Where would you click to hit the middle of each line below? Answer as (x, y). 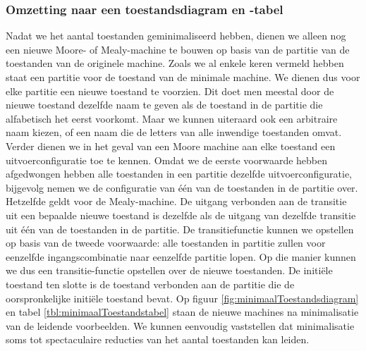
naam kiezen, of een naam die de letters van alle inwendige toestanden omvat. (174, 132)
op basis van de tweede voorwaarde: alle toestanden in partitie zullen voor (166, 243)
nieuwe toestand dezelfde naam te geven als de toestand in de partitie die (164, 105)
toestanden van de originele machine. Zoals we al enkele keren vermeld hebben (175, 63)
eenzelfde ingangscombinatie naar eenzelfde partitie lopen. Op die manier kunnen (181, 256)
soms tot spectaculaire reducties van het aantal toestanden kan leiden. (158, 339)
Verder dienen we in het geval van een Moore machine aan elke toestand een (171, 146)
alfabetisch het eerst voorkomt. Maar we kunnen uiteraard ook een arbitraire (172, 118)
